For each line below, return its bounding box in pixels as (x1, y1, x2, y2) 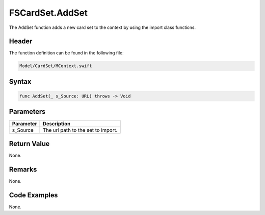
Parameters (9, 108, 46, 116)
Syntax (9, 77, 31, 86)
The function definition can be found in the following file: (9, 50, 124, 56)
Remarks (9, 165, 37, 173)
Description (42, 120, 71, 127)
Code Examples (9, 191, 58, 199)
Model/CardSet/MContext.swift (19, 63, 92, 69)
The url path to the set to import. (42, 126, 118, 133)
